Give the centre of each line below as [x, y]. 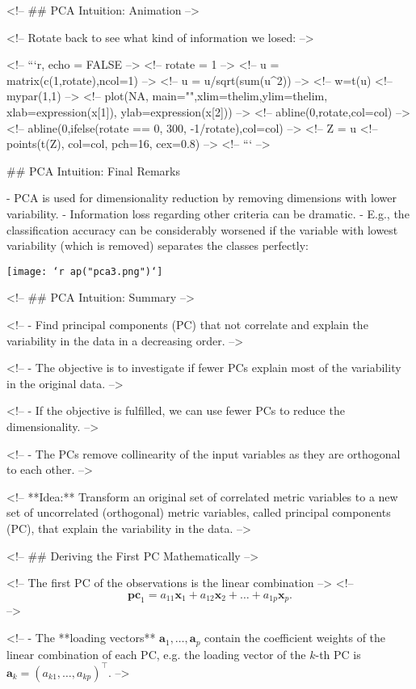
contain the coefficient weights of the [295, 638]
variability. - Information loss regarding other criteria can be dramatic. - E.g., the [208, 213]
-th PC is [338, 654]
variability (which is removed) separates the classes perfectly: [158, 245]
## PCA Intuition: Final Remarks [93, 170]
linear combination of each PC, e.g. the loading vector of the [156, 654]
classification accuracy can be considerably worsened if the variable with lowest [202, 229]
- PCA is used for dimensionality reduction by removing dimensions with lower [202, 198]
